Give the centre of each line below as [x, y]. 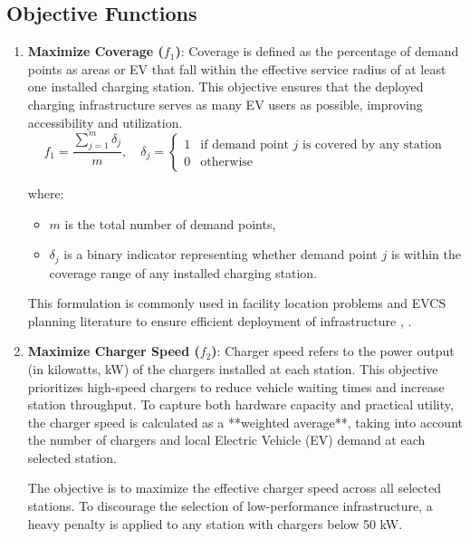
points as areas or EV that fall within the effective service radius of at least [237, 68]
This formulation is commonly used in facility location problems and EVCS [237, 303]
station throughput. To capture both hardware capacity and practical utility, [240, 404]
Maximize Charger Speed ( [114, 351]
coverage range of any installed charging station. [183, 272]
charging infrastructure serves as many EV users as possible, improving [225, 104]
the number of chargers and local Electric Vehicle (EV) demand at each [226, 440]
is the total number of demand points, [170, 223]
